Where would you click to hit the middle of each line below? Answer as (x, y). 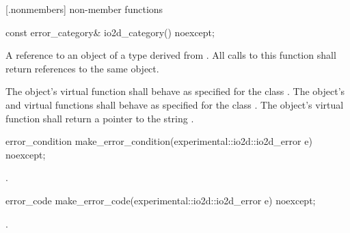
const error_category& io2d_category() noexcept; (110, 32)
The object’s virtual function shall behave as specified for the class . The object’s (175, 91)
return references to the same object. (82, 68)
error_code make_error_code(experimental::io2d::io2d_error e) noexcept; (161, 200)
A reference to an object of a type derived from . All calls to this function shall (171, 55)
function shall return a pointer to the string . (100, 118)
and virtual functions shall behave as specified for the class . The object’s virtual (175, 104)
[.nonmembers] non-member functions (84, 9)
